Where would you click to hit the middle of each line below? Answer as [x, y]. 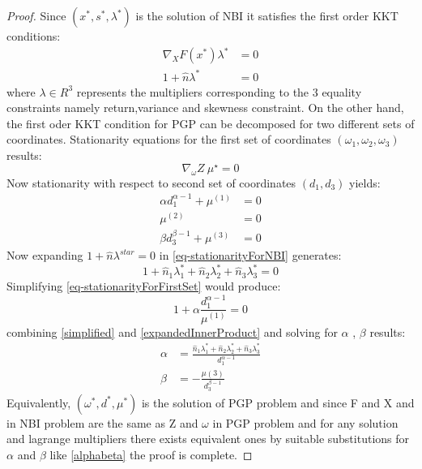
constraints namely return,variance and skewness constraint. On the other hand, [205, 108]
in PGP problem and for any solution [305, 422]
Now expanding [45, 255]
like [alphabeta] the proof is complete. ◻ [151, 454]
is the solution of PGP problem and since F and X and [278, 402]
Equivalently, [39, 402]
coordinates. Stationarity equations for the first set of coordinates [169, 139]
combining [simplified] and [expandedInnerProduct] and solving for [172, 331]
